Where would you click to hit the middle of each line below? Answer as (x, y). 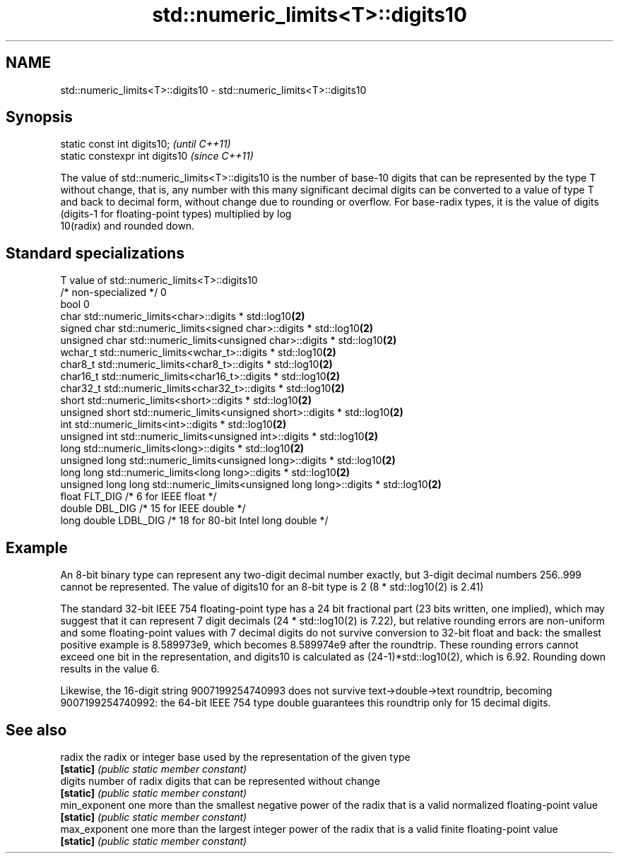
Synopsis (39, 117)
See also (36, 730)
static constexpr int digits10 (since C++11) (157, 156)
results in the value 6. (110, 669)
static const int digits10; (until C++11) (146, 144)
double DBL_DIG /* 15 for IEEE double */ (153, 509)
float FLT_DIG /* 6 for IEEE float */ (138, 497)
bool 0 (75, 304)
